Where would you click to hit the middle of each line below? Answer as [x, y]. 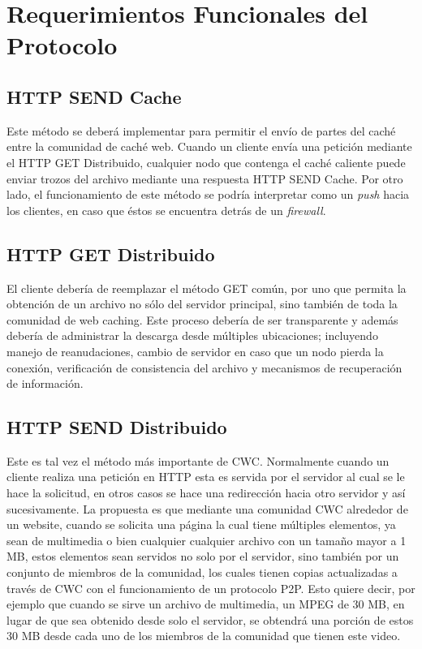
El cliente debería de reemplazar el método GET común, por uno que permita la [207, 288]
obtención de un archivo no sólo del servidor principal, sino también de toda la [202, 304]
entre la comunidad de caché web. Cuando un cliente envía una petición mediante [209, 146]
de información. [45, 383]
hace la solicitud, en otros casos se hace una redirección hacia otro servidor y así [206, 493]
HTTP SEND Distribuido [117, 427]
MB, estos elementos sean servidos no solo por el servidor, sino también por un [203, 556]
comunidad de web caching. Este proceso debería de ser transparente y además [202, 319]
